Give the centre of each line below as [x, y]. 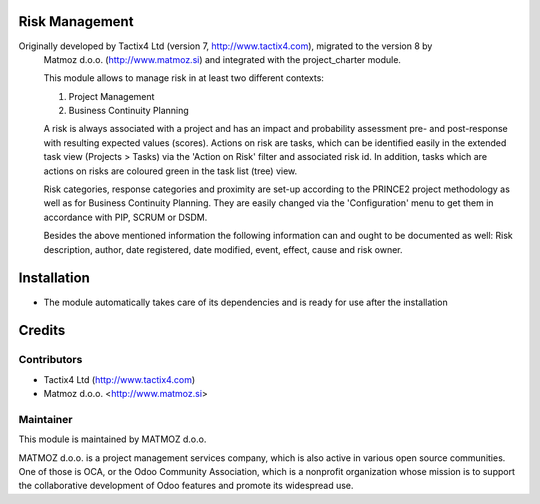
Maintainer [45, 419]
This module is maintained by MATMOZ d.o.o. [112, 439]
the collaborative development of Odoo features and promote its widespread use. [186, 486]
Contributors [50, 360]
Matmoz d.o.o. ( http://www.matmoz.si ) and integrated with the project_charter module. [222, 59]
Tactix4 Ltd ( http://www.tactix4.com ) [119, 379]
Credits [42, 330]
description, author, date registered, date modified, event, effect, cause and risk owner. [223, 249]
